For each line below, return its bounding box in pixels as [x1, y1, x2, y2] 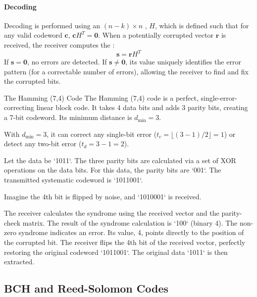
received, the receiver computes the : [4, 39, 115, 50]
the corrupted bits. [4, 76, 61, 86]
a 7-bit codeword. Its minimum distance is [4, 112, 132, 122]
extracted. [4, 256, 35, 267]
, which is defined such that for [154, 20, 249, 30]
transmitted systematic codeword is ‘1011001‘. [4, 175, 143, 185]
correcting [4, 102, 34, 113]
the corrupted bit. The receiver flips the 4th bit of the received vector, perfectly [4, 237, 246, 247]
